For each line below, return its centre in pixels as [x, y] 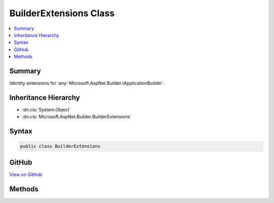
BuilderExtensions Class [62, 13]
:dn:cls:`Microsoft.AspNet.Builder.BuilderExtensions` [77, 117]
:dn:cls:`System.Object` [46, 109]
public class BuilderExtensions [60, 146]
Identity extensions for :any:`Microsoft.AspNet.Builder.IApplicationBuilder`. [87, 83]
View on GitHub [26, 174]
